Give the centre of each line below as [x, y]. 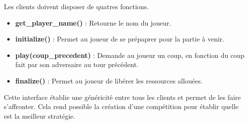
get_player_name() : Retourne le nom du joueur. [93, 22]
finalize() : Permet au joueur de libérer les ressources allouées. [109, 80]
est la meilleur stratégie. [40, 116]
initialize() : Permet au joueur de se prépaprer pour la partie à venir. [120, 39]
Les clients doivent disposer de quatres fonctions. [76, 6]
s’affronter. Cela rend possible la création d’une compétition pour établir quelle [121, 106]
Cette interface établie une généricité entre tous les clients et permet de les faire [122, 97]
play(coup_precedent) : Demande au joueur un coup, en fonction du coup [130, 55]
